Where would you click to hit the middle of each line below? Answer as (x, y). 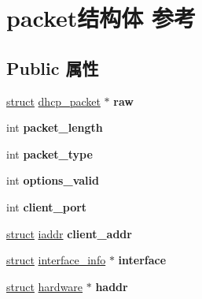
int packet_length (55, 127)
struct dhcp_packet (53, 101)
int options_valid (53, 180)
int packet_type (50, 153)
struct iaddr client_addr (69, 233)
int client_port (47, 206)
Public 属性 (53, 67)
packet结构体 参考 (101, 18)
